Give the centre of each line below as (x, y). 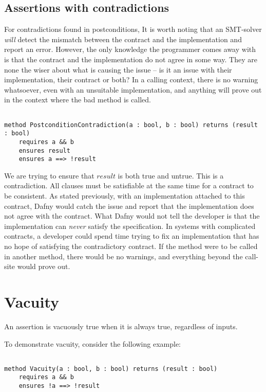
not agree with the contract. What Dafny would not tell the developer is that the (132, 216)
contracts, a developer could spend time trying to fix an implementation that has (132, 236)
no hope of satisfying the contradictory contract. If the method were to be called (131, 246)
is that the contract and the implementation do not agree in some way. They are (131, 59)
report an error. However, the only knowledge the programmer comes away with (130, 49)
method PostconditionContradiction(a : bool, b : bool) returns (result (131, 125)
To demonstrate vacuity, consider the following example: (93, 343)
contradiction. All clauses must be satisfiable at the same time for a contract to (129, 185)
